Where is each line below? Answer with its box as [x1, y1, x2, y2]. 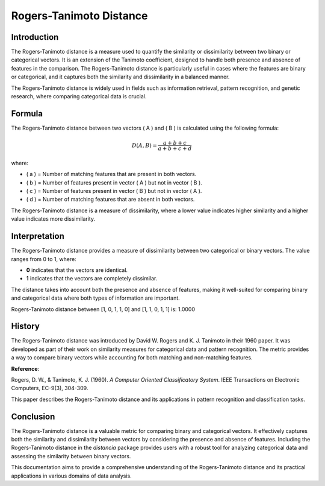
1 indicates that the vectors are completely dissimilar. [26, 275, 158, 282]
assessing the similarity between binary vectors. [11, 452, 131, 459]
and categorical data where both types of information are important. [11, 294, 180, 301]
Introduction [11, 32, 59, 42]
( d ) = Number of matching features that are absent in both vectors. [26, 196, 195, 203]
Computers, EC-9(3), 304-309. [11, 385, 88, 392]
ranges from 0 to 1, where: [11, 255, 76, 262]
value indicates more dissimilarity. [11, 215, 96, 222]
